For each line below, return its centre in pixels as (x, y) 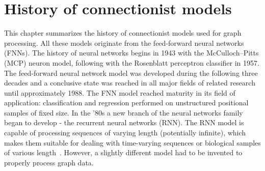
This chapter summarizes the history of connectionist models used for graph (123, 33)
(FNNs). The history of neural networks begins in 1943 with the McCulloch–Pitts (131, 53)
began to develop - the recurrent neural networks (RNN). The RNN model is (124, 122)
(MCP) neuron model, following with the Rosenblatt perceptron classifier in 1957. (132, 62)
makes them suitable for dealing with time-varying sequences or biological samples (132, 142)
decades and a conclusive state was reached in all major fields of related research (130, 83)
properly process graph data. (49, 162)
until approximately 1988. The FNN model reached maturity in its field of (120, 92)
